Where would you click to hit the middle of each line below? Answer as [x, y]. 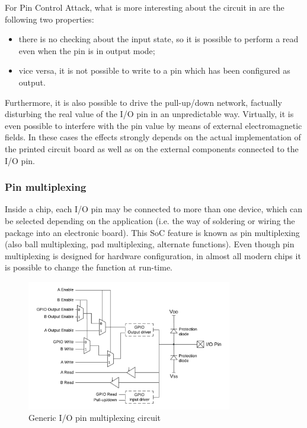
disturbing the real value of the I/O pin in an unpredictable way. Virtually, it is [149, 114]
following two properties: [49, 19]
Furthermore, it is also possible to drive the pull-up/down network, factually [143, 102]
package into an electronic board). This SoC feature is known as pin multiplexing [152, 232]
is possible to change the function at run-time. [89, 267]
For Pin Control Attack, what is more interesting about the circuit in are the [145, 7]
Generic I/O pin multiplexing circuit [95, 418]
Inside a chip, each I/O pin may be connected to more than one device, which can [154, 209]
